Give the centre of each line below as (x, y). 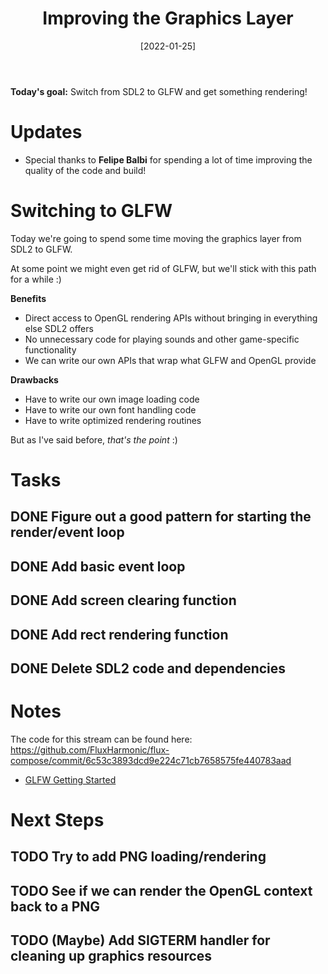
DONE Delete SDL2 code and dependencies (148, 668)
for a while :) (36, 279)
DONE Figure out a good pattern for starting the (161, 517)
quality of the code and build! (85, 170)
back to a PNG (55, 906)
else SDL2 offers (59, 328)
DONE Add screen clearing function (123, 600)
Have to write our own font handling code (110, 409)
